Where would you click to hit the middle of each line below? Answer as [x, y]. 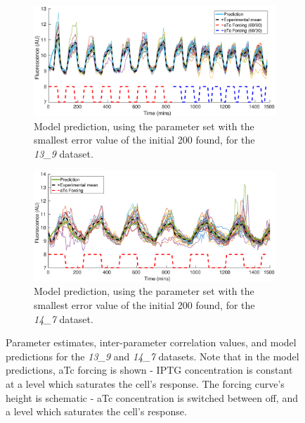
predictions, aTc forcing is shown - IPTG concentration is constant [149, 370]
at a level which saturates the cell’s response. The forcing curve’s [145, 383]
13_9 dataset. [64, 153]
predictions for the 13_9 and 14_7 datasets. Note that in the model [152, 356]
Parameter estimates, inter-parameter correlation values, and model [151, 342]
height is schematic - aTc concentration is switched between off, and [152, 397]
